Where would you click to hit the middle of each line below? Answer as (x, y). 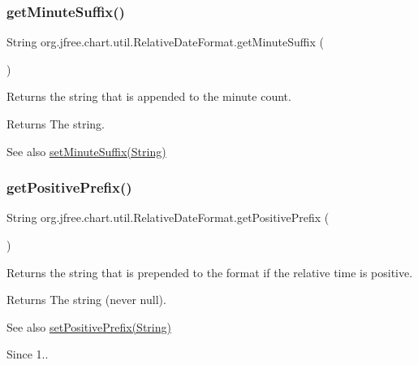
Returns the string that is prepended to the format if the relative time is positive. (210, 272)
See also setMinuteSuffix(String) (86, 151)
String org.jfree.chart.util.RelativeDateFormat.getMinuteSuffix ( (165, 42)
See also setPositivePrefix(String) (89, 326)
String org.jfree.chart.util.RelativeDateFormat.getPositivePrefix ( (168, 217)
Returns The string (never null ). (86, 300)
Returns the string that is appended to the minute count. (149, 96)
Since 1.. (28, 354)
